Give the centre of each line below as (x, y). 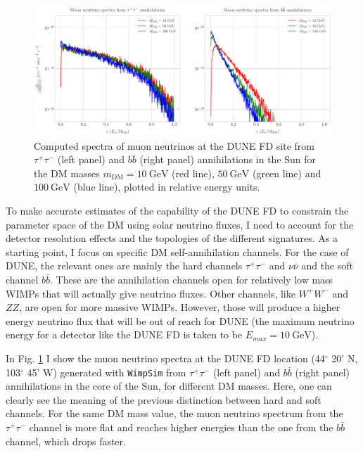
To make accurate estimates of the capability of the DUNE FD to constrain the (177, 211)
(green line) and (287, 173)
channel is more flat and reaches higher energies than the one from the (181, 427)
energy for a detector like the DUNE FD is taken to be (124, 334)
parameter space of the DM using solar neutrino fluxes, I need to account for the (180, 224)
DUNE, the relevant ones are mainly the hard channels (124, 266)
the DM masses (67, 173)
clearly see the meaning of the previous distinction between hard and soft (164, 399)
